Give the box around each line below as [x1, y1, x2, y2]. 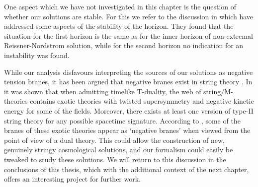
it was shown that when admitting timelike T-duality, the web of [4, 86, 201, 96]
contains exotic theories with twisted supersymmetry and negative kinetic [30, 96, 254, 106]
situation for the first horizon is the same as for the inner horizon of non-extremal [4, 30, 253, 41]
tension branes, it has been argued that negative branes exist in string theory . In [4, 76, 253, 87]
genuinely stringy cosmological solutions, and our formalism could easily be [4, 144, 233, 155]
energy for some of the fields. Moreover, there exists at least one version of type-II [4, 105, 254, 116]
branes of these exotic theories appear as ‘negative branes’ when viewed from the [4, 125, 251, 135]
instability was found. [4, 50, 70, 60]
